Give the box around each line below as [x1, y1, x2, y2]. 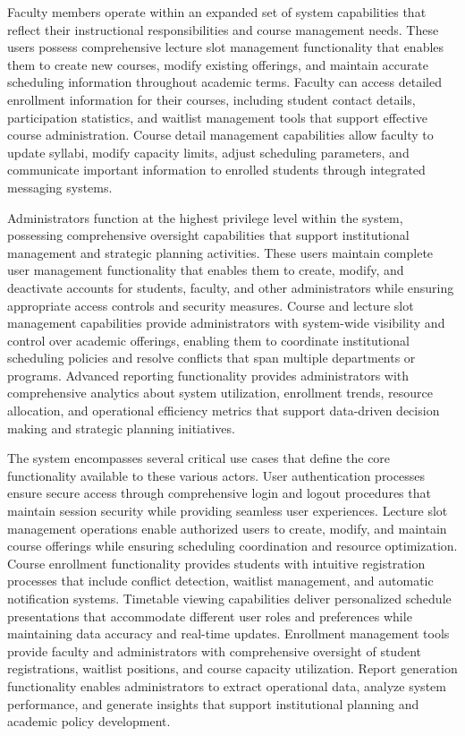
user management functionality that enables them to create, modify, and [7, 261, 404, 279]
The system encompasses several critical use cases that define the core [7, 449, 391, 467]
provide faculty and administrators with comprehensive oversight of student [7, 641, 421, 660]
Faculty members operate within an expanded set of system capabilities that [7, 3, 427, 21]
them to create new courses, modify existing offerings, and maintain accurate [7, 55, 428, 73]
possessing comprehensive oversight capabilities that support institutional [7, 226, 410, 244]
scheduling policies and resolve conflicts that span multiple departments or [7, 348, 416, 367]
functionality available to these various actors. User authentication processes [7, 466, 425, 484]
